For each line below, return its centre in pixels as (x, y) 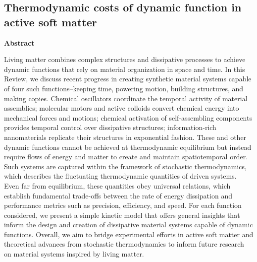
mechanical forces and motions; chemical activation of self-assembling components (128, 117)
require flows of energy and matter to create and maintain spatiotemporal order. (126, 157)
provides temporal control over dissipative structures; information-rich (110, 127)
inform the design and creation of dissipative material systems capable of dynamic (128, 225)
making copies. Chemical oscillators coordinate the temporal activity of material (126, 98)
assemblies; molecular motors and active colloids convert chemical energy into (122, 108)
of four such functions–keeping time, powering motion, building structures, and (124, 88)
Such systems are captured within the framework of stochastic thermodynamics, (125, 166)
